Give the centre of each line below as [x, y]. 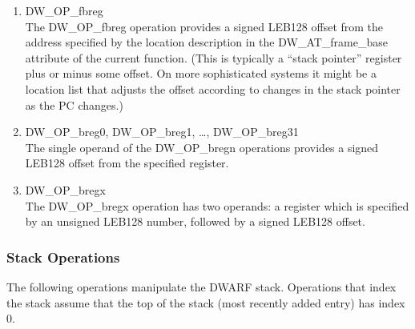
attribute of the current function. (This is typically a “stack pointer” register [214, 57]
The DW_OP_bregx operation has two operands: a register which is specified [217, 205]
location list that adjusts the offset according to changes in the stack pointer [213, 88]
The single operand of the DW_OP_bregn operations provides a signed [202, 147]
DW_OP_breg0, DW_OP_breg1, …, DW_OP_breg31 [162, 132]
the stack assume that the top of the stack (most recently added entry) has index [206, 302]
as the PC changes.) [74, 104]
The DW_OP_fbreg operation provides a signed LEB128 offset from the [204, 26]
